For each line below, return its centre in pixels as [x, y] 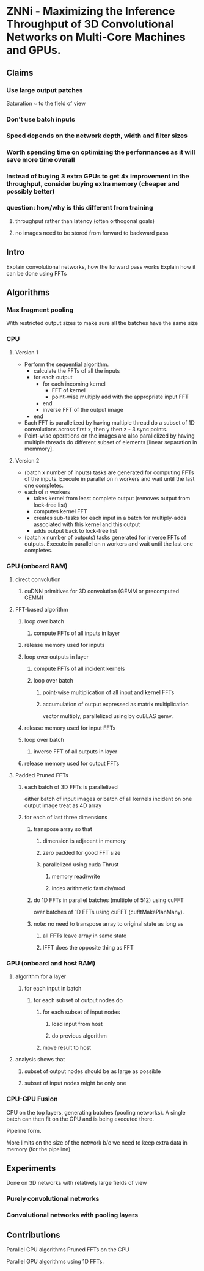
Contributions [33, 1235]
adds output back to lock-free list [75, 530]
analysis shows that [40, 1060]
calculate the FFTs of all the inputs [77, 370]
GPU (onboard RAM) [37, 566]
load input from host [77, 1024]
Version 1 [27, 352]
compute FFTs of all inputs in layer [77, 633]
